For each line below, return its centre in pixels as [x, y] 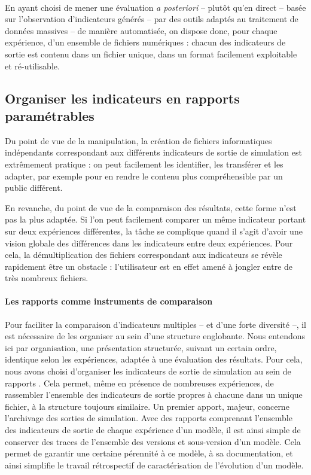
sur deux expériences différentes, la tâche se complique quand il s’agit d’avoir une [154, 231]
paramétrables [50, 115]
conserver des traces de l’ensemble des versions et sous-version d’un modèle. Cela [153, 441]
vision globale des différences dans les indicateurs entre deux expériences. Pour [149, 243]
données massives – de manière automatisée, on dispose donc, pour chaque [141, 30]
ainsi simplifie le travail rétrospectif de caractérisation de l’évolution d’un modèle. [154, 465]
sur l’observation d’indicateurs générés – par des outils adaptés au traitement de [152, 19]
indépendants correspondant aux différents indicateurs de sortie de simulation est [153, 152]
